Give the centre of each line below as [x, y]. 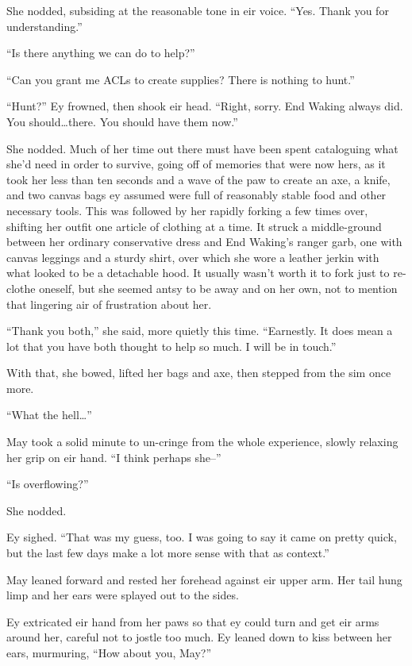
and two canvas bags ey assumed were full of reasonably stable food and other [196, 195]
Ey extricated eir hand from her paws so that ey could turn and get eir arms [193, 621]
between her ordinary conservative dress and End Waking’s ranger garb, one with [204, 242]
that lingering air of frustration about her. [109, 304]
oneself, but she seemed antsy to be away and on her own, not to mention [218, 288]
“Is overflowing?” [48, 484]
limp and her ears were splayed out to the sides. [123, 595]
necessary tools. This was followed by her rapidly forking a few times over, [187, 210]
